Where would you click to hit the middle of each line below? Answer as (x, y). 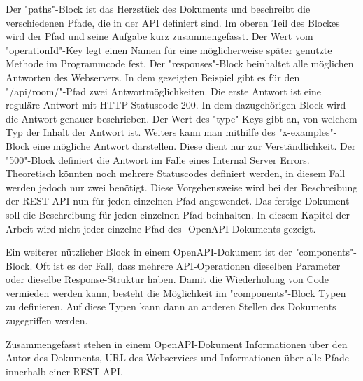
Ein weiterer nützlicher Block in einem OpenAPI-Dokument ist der (149, 252)
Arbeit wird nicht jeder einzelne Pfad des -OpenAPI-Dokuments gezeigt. (161, 228)
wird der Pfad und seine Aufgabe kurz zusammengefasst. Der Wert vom (159, 36)
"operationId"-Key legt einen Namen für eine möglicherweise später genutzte (169, 49)
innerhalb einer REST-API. (64, 371)
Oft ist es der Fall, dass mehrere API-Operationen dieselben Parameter (188, 265)
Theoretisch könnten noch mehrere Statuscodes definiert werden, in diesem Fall (176, 173)
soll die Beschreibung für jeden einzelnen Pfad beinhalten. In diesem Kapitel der (178, 214)
